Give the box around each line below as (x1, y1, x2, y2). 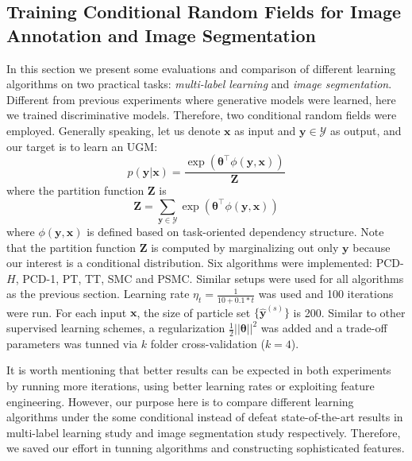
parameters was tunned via (6, 335, 138, 351)
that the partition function (6, 238, 137, 255)
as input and (234, 122, 296, 138)
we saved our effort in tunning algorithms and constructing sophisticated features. (6, 440, 405, 456)
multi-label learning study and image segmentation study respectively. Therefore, (6, 424, 401, 440)
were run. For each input (6, 304, 127, 320)
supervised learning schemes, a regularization (6, 320, 225, 336)
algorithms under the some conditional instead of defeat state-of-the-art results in (6, 409, 403, 425)
